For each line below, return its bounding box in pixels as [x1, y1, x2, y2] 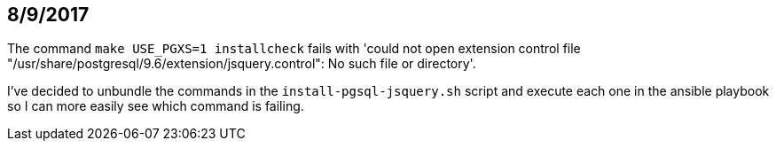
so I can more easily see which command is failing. [7, 98, 304, 114]
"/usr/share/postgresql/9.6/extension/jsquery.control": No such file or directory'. [7, 56, 476, 72]
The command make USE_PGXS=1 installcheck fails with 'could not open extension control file [7, 41, 581, 57]
